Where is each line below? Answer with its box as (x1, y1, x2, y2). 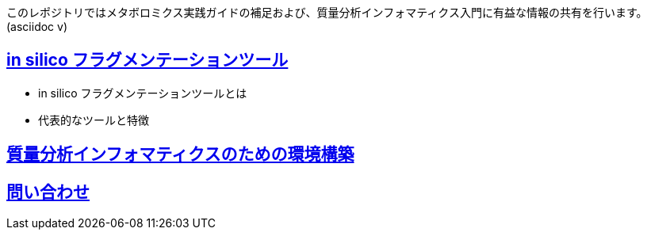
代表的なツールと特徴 (38, 112, 149, 127)
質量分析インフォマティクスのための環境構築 (6, 144, 354, 165)
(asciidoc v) (6, 20, 68, 33)
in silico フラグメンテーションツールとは (38, 86, 247, 100)
